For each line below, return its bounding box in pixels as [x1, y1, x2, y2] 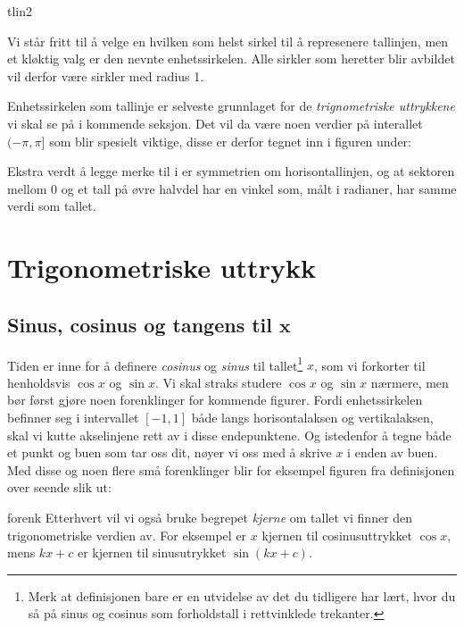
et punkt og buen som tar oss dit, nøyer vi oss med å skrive [7, 443, 332, 462]
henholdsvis [7, 373, 70, 391]
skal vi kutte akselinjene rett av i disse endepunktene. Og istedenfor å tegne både [7, 425, 452, 444]
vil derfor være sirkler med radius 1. [7, 66, 204, 85]
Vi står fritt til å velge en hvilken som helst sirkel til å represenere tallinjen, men [7, 31, 449, 50]
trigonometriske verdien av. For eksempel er [7, 525, 247, 544]
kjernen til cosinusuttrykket [261, 525, 413, 544]
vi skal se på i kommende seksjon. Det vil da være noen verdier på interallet [7, 113, 423, 132]
